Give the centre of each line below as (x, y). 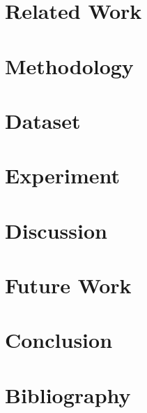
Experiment (63, 175)
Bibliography (68, 394)
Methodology (69, 65)
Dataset (43, 120)
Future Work (68, 285)
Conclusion (59, 340)
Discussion (56, 230)
